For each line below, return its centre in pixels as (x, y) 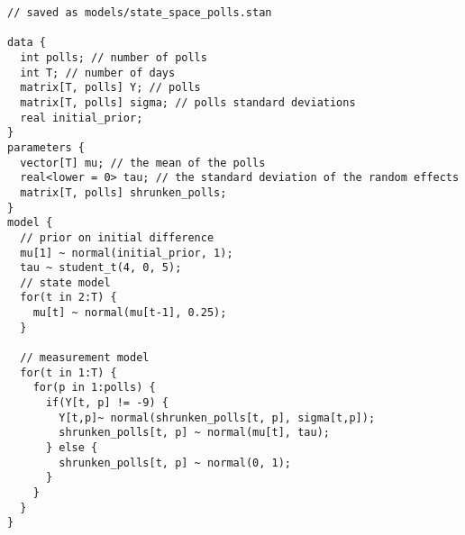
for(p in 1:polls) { (94, 388)
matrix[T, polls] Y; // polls (110, 88)
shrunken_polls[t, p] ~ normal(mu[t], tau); (194, 433)
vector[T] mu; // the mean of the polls (143, 163)
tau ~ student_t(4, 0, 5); (101, 268)
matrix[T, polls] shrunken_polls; (123, 192)
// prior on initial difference (117, 237)
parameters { (46, 147)
